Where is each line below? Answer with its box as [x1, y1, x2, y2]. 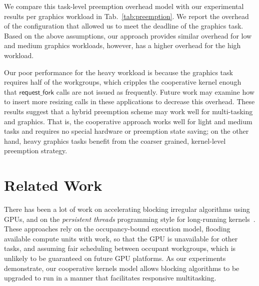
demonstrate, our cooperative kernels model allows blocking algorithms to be [4, 262, 239, 273]
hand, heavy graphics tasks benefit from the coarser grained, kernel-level [4, 135, 226, 146]
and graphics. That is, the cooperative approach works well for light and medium [4, 116, 252, 126]
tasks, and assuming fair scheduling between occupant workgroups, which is [4, 243, 236, 253]
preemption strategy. [4, 145, 67, 156]
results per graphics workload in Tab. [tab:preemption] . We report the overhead [4, 11, 249, 21]
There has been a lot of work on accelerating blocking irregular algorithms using [4, 204, 250, 214]
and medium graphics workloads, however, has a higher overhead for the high [4, 40, 241, 51]
